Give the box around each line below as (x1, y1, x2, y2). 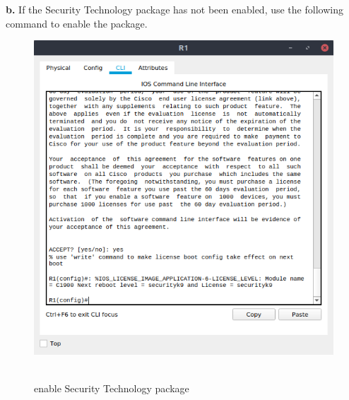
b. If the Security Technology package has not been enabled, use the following (6, 2, 343, 16)
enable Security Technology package (34, 380, 189, 395)
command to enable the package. (6, 16, 148, 30)
